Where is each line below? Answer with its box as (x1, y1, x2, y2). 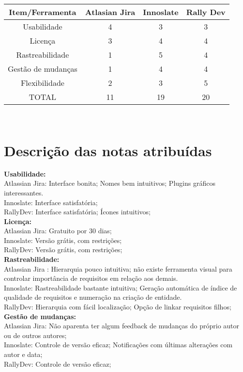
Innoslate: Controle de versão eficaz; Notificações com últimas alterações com (4, 340, 233, 350)
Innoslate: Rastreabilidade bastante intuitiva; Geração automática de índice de (4, 282, 237, 292)
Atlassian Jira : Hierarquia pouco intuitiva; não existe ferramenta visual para (4, 263, 232, 274)
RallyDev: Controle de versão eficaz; (4, 358, 111, 369)
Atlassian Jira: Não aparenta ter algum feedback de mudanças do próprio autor (4, 321, 240, 331)
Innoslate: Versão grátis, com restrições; (4, 235, 122, 245)
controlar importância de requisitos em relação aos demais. (4, 273, 178, 283)
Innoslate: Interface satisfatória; (4, 197, 98, 207)
